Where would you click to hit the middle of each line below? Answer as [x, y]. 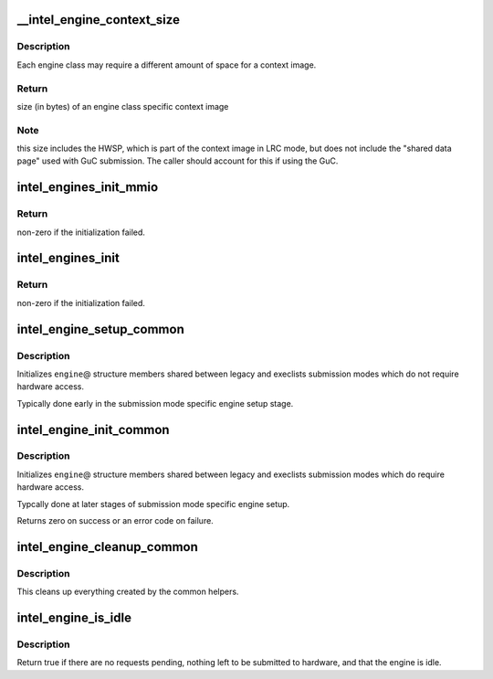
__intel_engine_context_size [98, 20]
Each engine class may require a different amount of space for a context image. [167, 65]
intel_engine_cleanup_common [107, 547]
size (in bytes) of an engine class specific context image [123, 106]
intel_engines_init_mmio [88, 187]
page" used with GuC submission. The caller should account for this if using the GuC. [178, 161]
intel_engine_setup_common [100, 329]
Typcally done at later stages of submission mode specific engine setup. [153, 504]
